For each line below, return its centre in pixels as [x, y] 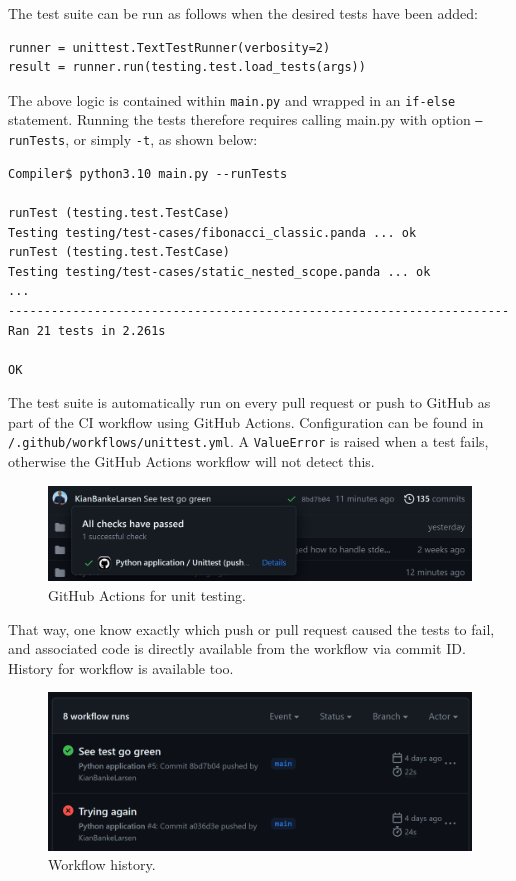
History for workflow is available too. [121, 667]
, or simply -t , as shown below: [161, 139]
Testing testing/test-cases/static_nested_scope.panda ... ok [219, 271]
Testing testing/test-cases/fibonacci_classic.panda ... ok [212, 232]
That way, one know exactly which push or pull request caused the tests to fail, [251, 628]
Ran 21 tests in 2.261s [87, 330]
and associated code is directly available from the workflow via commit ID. [237, 648]
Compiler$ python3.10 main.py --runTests [148, 173]
